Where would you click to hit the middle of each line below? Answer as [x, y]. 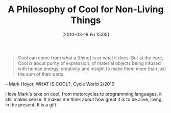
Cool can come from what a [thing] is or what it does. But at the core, [90, 58]
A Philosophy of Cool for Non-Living [86, 9]
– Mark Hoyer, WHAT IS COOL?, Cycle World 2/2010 [60, 84]
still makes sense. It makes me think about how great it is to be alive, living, [84, 99]
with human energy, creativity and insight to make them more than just [92, 69]
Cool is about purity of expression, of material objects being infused [89, 63]
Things [86, 20]
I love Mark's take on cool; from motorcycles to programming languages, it [84, 94]
